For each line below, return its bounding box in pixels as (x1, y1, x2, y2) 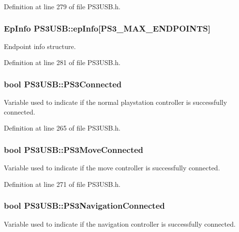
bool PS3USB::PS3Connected (4, 78, 122, 90)
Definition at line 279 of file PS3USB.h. (4, 1, 120, 11)
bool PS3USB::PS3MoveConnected (4, 143, 144, 155)
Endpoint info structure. (4, 41, 76, 51)
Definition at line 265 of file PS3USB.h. (4, 123, 120, 133)
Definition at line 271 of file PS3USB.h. (4, 179, 120, 189)
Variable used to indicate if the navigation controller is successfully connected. (4, 218, 236, 229)
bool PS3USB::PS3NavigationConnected (4, 199, 165, 212)
